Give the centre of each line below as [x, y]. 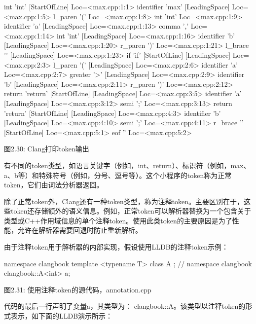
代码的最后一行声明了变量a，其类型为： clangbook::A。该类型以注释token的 [125, 306]
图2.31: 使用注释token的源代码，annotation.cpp [78, 289]
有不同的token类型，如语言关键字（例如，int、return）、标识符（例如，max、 [127, 165]
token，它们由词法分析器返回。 [54, 185]
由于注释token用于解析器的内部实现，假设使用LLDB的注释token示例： [116, 247]
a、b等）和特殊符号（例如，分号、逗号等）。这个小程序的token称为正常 [118, 175]
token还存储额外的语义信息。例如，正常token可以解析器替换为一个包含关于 [131, 211]
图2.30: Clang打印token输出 [47, 149]
